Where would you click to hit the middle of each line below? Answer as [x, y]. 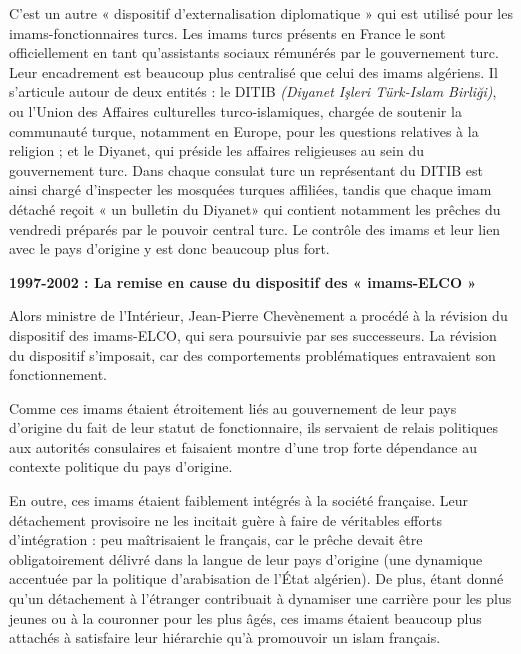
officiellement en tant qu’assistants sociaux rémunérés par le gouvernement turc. [254, 52]
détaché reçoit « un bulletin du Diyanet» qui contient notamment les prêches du [255, 208]
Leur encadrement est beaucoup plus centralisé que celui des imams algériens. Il [253, 71]
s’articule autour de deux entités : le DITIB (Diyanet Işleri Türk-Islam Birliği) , [253, 91]
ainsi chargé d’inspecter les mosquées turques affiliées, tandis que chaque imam [250, 189]
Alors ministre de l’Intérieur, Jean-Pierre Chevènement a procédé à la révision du [258, 315]
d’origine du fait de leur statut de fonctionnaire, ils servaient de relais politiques [254, 427]
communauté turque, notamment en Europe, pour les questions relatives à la [244, 130]
